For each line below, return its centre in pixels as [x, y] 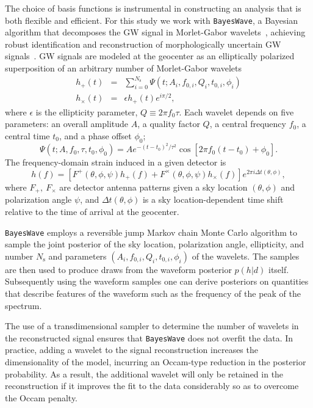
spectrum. [23, 305]
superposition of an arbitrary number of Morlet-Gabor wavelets [123, 68]
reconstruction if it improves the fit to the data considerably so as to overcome [152, 386]
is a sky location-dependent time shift [213, 199]
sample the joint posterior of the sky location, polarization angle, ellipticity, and [155, 244]
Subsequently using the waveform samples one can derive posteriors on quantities [157, 281]
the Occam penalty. [41, 397]
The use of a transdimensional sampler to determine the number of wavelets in [152, 326]
